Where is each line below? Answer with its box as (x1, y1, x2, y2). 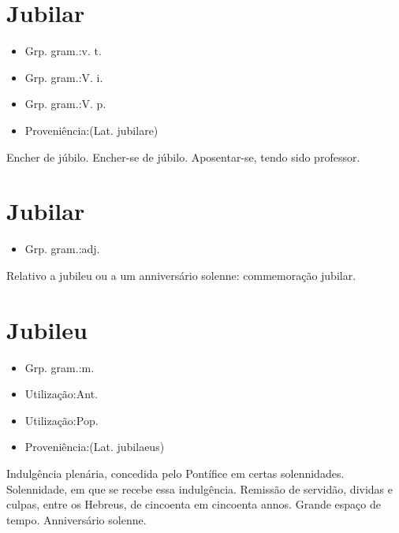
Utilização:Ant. (24, 386, 98, 402)
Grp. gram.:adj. (24, 240, 100, 257)
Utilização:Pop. (24, 412, 99, 428)
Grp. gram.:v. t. (24, 43, 102, 59)
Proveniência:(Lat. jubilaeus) (24, 438, 165, 455)
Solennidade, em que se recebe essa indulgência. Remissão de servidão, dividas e (6, 480, 393, 497)
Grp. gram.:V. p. (24, 95, 106, 112)
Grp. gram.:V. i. (24, 69, 103, 85)
